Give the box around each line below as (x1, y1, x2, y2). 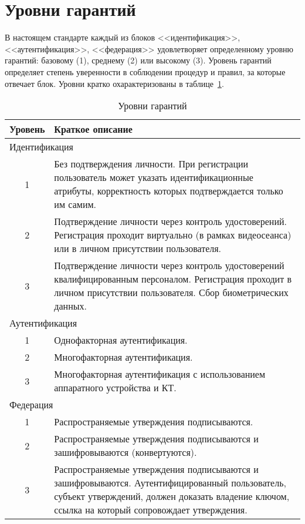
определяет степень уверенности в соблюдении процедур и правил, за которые (5, 65, 286, 78)
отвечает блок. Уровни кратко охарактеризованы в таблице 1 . (5, 77, 224, 89)
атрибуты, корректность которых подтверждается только (54, 184, 283, 198)
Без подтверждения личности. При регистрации (54, 157, 249, 171)
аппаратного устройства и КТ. (54, 381, 177, 395)
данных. (54, 299, 87, 313)
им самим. (54, 197, 97, 211)
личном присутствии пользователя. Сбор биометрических (54, 285, 289, 300)
